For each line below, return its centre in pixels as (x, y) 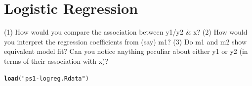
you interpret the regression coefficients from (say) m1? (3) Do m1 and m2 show (126, 41)
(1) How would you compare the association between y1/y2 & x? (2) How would (126, 32)
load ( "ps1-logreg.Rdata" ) (46, 78)
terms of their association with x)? (56, 61)
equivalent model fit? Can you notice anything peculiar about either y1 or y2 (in (126, 51)
